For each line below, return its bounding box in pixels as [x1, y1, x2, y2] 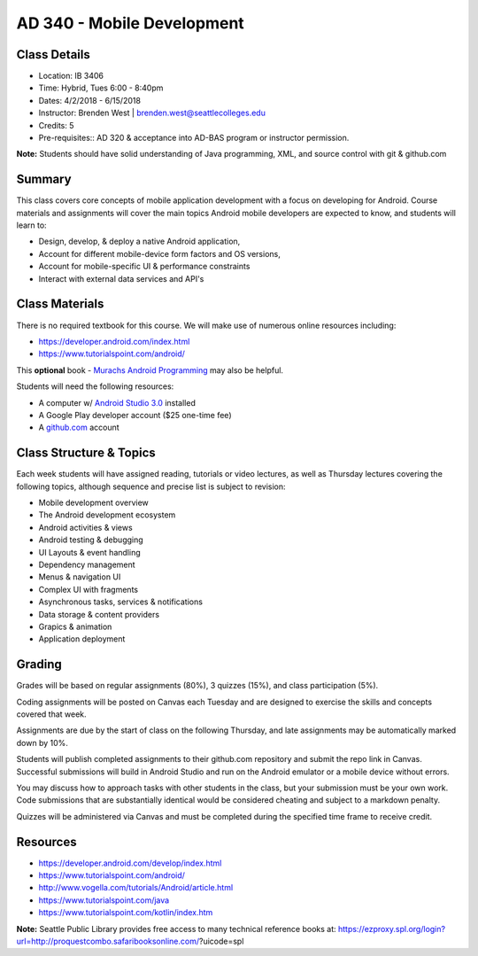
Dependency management [38, 559, 136, 570]
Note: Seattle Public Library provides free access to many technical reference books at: [16, 923, 336, 934]
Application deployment [38, 633, 126, 644]
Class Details [16, 47, 90, 62]
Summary [16, 172, 72, 187]
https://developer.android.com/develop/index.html [38, 858, 222, 868]
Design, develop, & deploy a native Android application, [38, 236, 241, 247]
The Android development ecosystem [38, 509, 176, 520]
